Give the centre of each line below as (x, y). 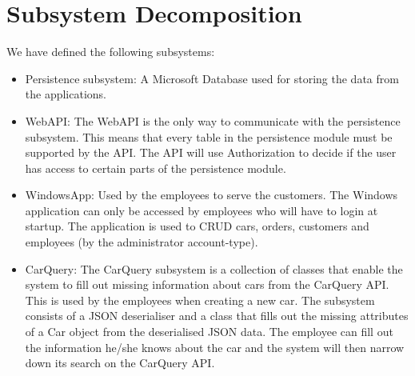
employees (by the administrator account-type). (142, 242)
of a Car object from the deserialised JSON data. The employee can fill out (209, 332)
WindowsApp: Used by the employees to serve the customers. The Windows (211, 195)
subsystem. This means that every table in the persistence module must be (209, 136)
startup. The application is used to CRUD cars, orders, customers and (197, 226)
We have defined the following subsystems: (111, 52)
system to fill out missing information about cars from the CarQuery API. (207, 284)
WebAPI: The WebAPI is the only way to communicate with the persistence (213, 120)
